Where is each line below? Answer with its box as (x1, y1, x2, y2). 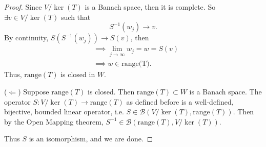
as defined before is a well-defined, (126, 96, 234, 107)
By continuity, (4, 32, 49, 43)
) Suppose (18, 86, 49, 97)
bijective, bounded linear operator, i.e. (4, 106, 124, 117)
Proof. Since (4, 2, 42, 12)
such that (61, 11, 91, 22)
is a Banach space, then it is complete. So (85, 2, 216, 12)
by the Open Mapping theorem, (4, 116, 104, 127)
